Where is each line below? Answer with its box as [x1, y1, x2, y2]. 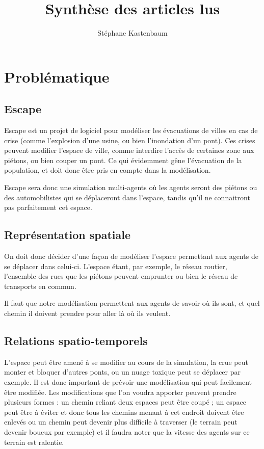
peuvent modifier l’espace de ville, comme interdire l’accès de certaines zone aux [4, 145, 254, 155]
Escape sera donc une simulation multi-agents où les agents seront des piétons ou [4, 182, 257, 193]
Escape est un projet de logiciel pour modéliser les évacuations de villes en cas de [4, 125, 258, 136]
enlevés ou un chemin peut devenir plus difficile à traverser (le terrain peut [4, 416, 237, 427]
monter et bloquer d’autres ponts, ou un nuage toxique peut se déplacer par [4, 366, 241, 377]
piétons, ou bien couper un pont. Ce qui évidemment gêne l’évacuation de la [4, 154, 242, 165]
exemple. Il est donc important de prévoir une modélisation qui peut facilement [4, 377, 252, 387]
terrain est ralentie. [4, 436, 64, 447]
